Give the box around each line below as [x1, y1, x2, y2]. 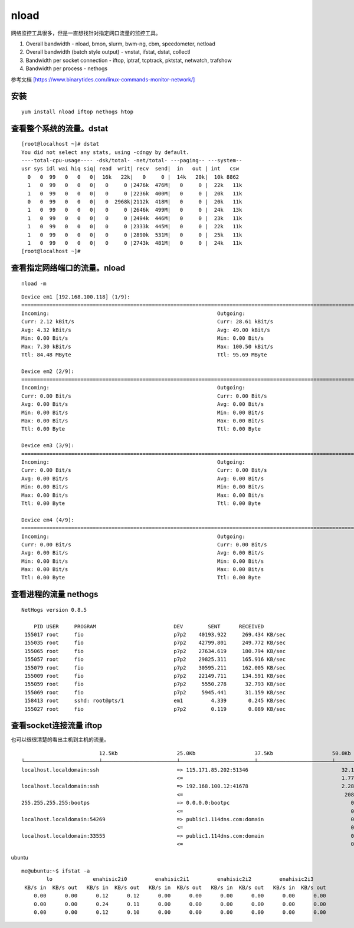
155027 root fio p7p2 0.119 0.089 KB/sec [24, 706, 286, 712]
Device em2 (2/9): [21, 368, 75, 375]
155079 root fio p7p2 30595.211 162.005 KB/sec [24, 664, 286, 671]
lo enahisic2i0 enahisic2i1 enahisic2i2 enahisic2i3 [46, 876, 314, 883]
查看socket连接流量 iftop [11, 720, 103, 731]
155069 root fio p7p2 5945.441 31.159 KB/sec [24, 689, 286, 696]
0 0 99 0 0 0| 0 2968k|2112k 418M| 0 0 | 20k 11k [27, 198, 242, 205]
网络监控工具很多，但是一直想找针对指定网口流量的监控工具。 [11, 29, 161, 37]
